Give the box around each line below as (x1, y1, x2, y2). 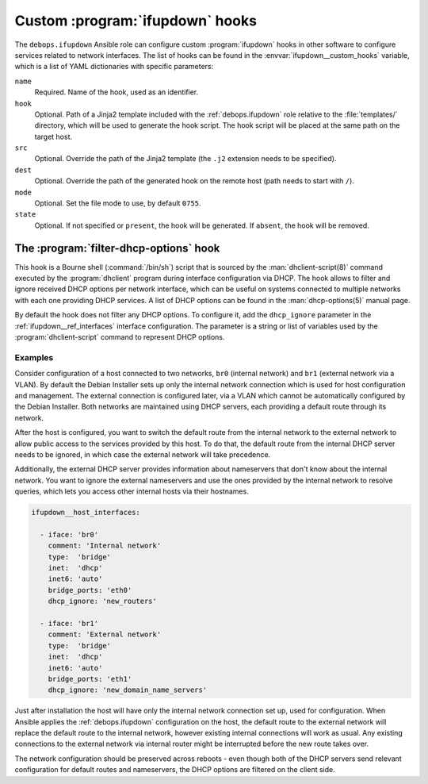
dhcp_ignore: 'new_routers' (48, 597, 158, 606)
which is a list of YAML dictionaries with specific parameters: (14, 62, 214, 71)
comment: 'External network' (48, 630, 162, 639)
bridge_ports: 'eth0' (48, 586, 132, 594)
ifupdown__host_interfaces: (31, 508, 140, 517)
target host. (34, 132, 73, 141)
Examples (14, 352, 54, 363)
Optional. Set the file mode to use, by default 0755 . (34, 198, 201, 208)
